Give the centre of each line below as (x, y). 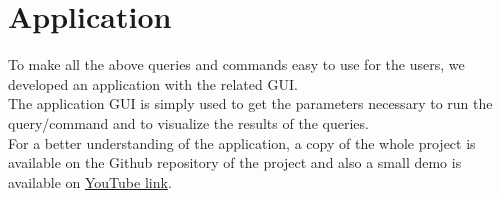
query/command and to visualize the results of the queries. (188, 122)
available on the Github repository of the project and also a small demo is (235, 162)
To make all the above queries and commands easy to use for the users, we (236, 64)
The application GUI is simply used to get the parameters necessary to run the (250, 103)
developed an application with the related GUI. (153, 83)
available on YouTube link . (90, 181)
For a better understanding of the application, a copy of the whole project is (242, 142)
